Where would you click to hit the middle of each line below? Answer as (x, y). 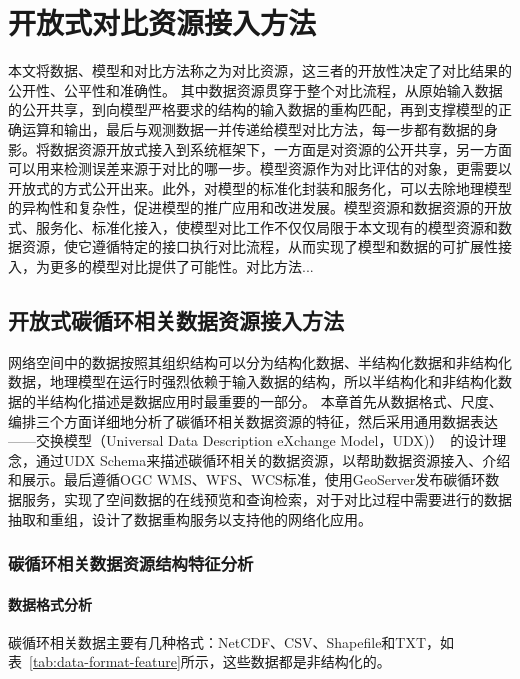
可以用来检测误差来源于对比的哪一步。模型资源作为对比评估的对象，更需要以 (260, 168)
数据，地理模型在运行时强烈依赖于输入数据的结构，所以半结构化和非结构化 (253, 381)
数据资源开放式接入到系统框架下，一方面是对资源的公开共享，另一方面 (280, 148)
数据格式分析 (50, 603)
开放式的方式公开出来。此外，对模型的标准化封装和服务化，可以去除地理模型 (260, 187)
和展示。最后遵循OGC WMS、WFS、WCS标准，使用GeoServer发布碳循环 (247, 479)
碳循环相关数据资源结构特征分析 (131, 563)
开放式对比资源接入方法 (162, 22)
